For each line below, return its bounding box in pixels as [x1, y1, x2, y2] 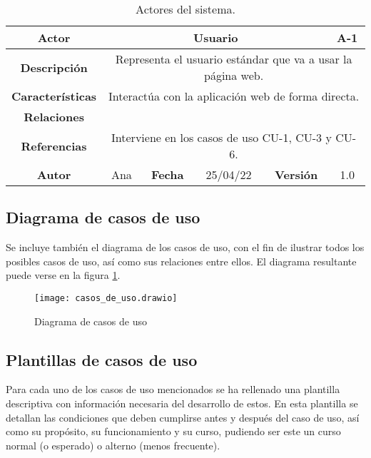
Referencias [21, 137, 87, 154]
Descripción [20, 58, 88, 76]
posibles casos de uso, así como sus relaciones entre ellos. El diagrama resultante [6, 253, 357, 268]
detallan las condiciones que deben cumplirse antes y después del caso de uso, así [6, 409, 360, 424]
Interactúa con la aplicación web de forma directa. [108, 88, 360, 104]
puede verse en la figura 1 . [6, 268, 121, 283]
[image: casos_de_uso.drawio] [34, 292, 178, 303]
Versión [275, 166, 318, 183]
